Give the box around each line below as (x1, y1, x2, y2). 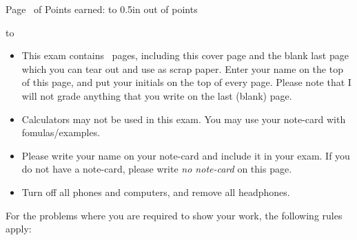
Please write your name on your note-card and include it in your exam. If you (21, 148, 350, 162)
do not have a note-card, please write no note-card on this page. (21, 162, 292, 176)
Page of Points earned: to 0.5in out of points (6, 2, 198, 16)
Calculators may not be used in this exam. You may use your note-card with (21, 111, 346, 126)
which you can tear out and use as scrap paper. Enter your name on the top (21, 61, 343, 76)
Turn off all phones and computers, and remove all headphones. (21, 184, 290, 199)
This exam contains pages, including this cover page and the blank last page (21, 48, 349, 63)
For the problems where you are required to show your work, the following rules (6, 208, 343, 222)
